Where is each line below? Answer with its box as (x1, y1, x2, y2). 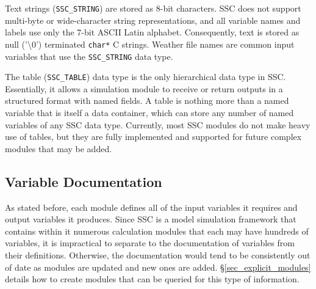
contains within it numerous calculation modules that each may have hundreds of (5, 224, 309, 237)
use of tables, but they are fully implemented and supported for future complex (5, 130, 302, 143)
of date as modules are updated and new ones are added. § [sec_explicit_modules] (5, 260, 311, 273)
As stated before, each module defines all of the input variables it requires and (5, 200, 298, 213)
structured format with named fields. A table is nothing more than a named (5, 94, 289, 107)
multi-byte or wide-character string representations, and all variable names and (5, 13, 301, 26)
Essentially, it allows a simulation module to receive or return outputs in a (5, 82, 283, 95)
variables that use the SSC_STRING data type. (5, 49, 173, 62)
